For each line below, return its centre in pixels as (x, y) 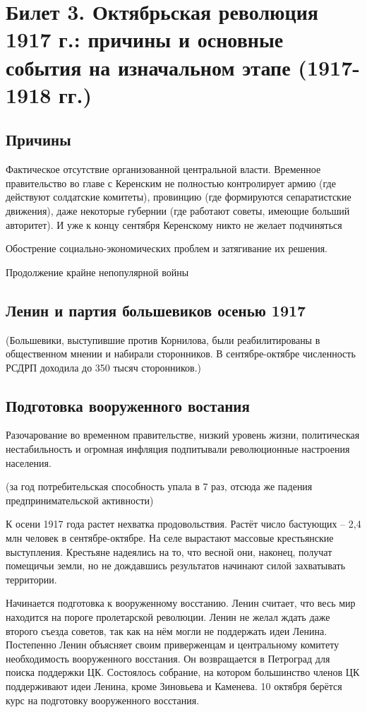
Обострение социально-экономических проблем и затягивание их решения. (167, 248)
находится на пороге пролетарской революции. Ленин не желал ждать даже (168, 617)
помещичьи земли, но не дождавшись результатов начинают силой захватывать (176, 565)
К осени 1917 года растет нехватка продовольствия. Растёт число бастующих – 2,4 (183, 524)
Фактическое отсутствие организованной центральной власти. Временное (163, 169)
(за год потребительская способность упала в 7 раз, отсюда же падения (159, 486)
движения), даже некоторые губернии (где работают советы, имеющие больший (178, 210)
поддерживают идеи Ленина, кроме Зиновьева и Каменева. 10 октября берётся (174, 686)
